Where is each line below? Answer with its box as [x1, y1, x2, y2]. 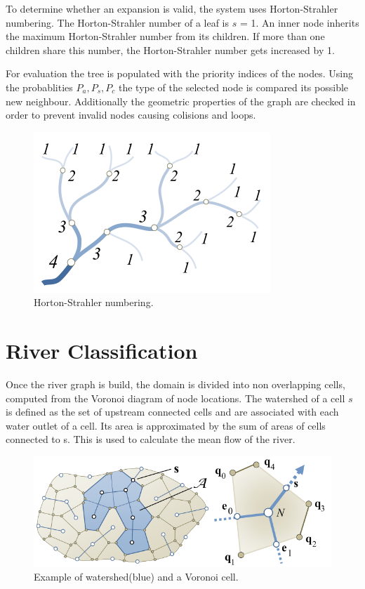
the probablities [6, 79, 73, 94]
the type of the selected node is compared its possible [118, 79, 349, 94]
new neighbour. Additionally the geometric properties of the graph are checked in [6, 93, 356, 108]
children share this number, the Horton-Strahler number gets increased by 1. [6, 42, 335, 57]
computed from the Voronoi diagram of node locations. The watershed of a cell [6, 390, 345, 405]
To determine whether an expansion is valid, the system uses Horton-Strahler [6, 1, 338, 15]
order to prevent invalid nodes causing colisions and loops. [6, 107, 256, 122]
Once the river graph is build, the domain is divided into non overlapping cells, [6, 377, 345, 392]
